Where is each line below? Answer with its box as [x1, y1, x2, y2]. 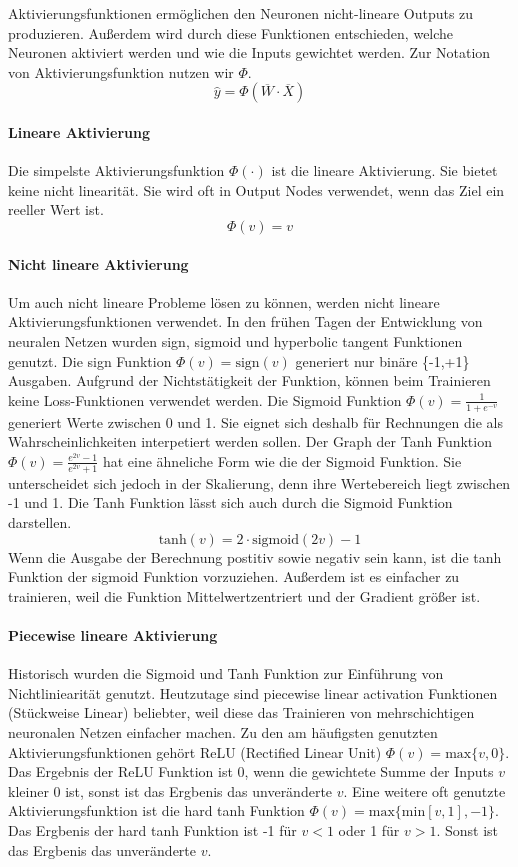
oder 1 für [338, 819, 400, 840]
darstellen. [8, 512, 72, 533]
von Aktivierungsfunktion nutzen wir [8, 61, 234, 82]
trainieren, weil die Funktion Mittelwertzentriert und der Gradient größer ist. [8, 585, 481, 606]
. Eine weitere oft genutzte [343, 780, 506, 801]
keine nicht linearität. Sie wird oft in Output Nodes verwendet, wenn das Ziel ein [8, 179, 505, 200]
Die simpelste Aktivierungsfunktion [8, 160, 225, 181]
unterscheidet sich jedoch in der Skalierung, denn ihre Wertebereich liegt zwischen [8, 472, 511, 493]
